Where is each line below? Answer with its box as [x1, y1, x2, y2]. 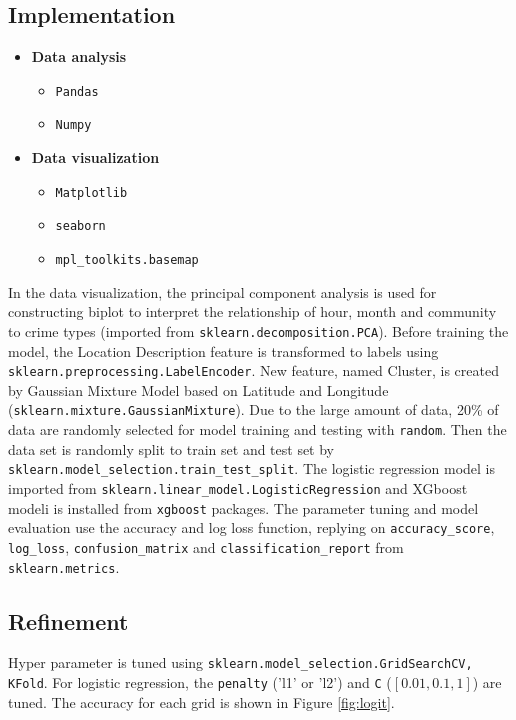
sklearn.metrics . [8, 556, 120, 577]
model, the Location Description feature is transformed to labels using [8, 340, 439, 361]
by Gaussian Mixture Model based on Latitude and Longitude [8, 379, 389, 400]
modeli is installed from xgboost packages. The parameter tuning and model [8, 497, 479, 518]
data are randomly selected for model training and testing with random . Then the [8, 419, 507, 440]
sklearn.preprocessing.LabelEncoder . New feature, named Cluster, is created [8, 360, 499, 381]
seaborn [55, 219, 106, 234]
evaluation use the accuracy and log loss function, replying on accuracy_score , [8, 517, 495, 538]
